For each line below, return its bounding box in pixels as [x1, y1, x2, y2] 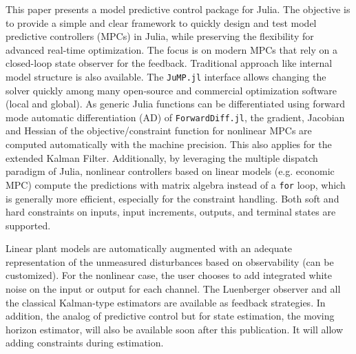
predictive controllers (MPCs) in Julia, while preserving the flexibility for [6, 29, 314, 43]
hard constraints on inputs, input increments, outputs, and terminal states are [6, 205, 336, 219]
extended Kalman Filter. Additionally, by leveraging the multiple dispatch [6, 150, 318, 165]
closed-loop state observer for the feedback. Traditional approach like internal [6, 56, 333, 70]
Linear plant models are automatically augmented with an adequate [6, 241, 293, 256]
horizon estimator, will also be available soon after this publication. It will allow [6, 322, 344, 336]
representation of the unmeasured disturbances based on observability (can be [6, 254, 334, 269]
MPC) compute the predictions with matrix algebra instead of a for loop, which [6, 177, 346, 191]
